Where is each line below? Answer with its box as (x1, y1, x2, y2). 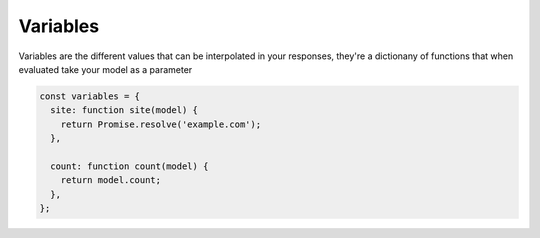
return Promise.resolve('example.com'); (60, 118, 262, 130)
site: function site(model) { (50, 105, 199, 116)
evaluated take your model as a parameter (18, 63, 193, 75)
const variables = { (39, 90, 140, 102)
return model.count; (60, 175, 162, 186)
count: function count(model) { (50, 160, 209, 172)
